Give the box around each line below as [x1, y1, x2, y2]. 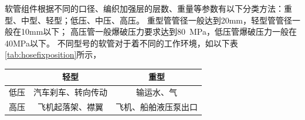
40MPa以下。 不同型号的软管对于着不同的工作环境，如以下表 [5, 36, 238, 49]
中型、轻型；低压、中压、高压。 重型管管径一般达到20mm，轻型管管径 [21, 14, 292, 26]
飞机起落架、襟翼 [38, 101, 103, 113]
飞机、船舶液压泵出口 [116, 101, 198, 113]
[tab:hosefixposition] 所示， [5, 48, 101, 61]
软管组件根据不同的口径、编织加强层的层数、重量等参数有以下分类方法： [5, 2, 284, 14]
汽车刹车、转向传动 [33, 86, 107, 98]
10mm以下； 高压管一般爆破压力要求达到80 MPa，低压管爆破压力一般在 [21, 25, 297, 38]
